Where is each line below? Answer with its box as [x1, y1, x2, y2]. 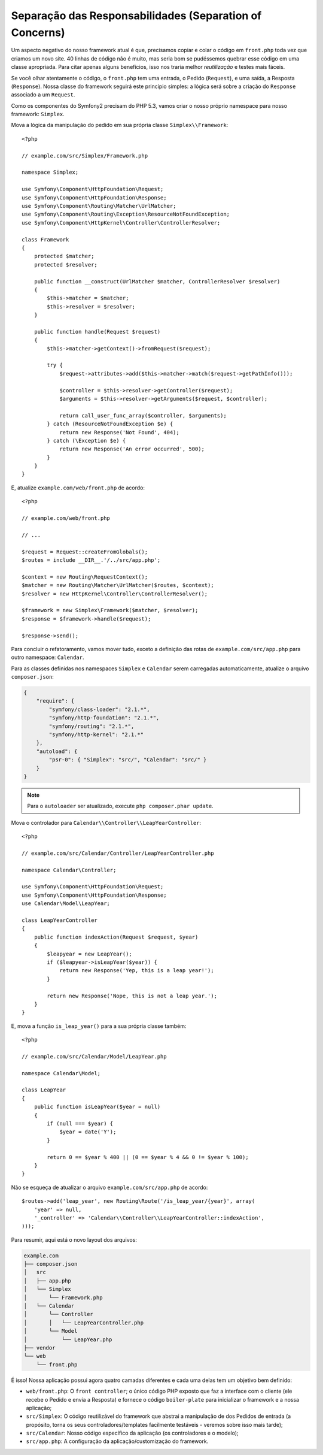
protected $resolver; [33, 261, 98, 268]
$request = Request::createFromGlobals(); [22, 548, 148, 555]
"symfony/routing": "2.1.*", [48, 722, 135, 730]
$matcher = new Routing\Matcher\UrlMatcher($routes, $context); [22, 582, 215, 589]
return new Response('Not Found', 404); [59, 429, 179, 435]
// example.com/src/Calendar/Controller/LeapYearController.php [22, 849, 215, 857]
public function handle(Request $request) [33, 328, 161, 335]
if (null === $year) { [47, 1120, 114, 1127]
